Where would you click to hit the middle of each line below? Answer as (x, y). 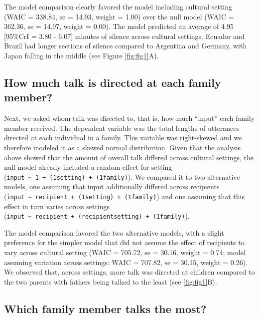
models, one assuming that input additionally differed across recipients (112, 186)
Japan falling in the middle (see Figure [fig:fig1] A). (81, 55)
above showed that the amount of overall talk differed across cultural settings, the (129, 157)
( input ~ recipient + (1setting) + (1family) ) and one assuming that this (124, 196)
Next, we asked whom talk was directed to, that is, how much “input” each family (129, 118)
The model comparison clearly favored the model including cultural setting (118, 6)
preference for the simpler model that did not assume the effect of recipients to (124, 242)
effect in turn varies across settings (57, 206)
